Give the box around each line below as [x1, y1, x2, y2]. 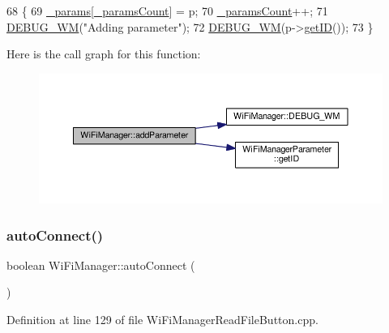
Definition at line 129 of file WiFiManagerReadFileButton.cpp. [6, 311, 318, 328]
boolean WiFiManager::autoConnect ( [6, 256, 195, 273]
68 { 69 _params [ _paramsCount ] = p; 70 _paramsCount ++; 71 [6, 2, 328, 19]
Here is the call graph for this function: [6, 45, 201, 62]
